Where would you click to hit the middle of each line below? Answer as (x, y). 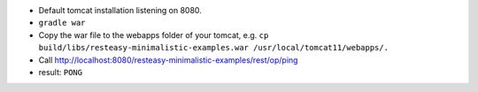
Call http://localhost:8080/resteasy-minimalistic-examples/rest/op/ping (168, 60)
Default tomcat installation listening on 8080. (120, 10)
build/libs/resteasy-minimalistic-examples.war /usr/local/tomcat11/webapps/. (214, 48)
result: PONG (61, 72)
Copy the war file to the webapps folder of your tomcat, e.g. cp (154, 34)
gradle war (62, 23)
